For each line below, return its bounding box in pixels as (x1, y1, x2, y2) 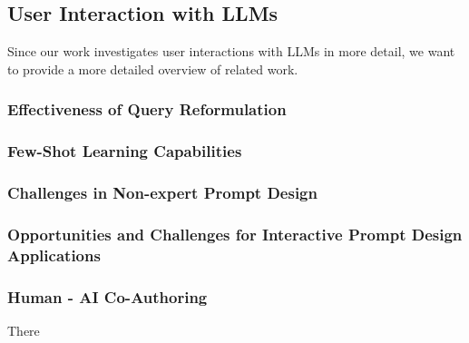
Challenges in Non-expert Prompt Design (7, 181, 318, 203)
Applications (7, 243, 101, 266)
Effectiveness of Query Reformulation (7, 98, 287, 121)
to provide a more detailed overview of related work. (7, 59, 298, 78)
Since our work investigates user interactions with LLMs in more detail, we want (7, 42, 455, 61)
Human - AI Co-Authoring (7, 285, 208, 308)
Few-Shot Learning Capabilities (7, 140, 242, 162)
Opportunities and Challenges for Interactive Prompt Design (7, 222, 463, 245)
